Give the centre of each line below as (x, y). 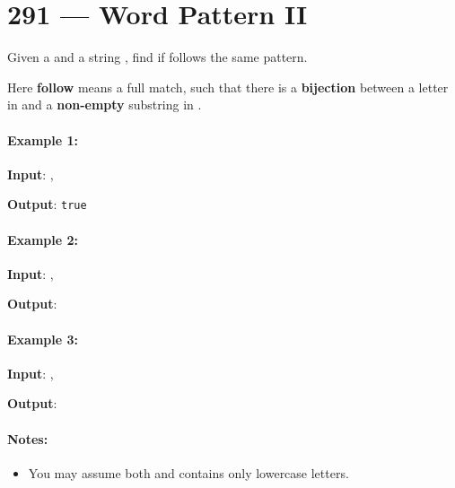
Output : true (47, 204)
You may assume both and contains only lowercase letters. (188, 472)
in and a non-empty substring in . (105, 105)
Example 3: (43, 339)
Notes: (28, 438)
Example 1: (43, 139)
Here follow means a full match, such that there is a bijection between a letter (228, 87)
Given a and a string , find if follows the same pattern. (157, 57)
